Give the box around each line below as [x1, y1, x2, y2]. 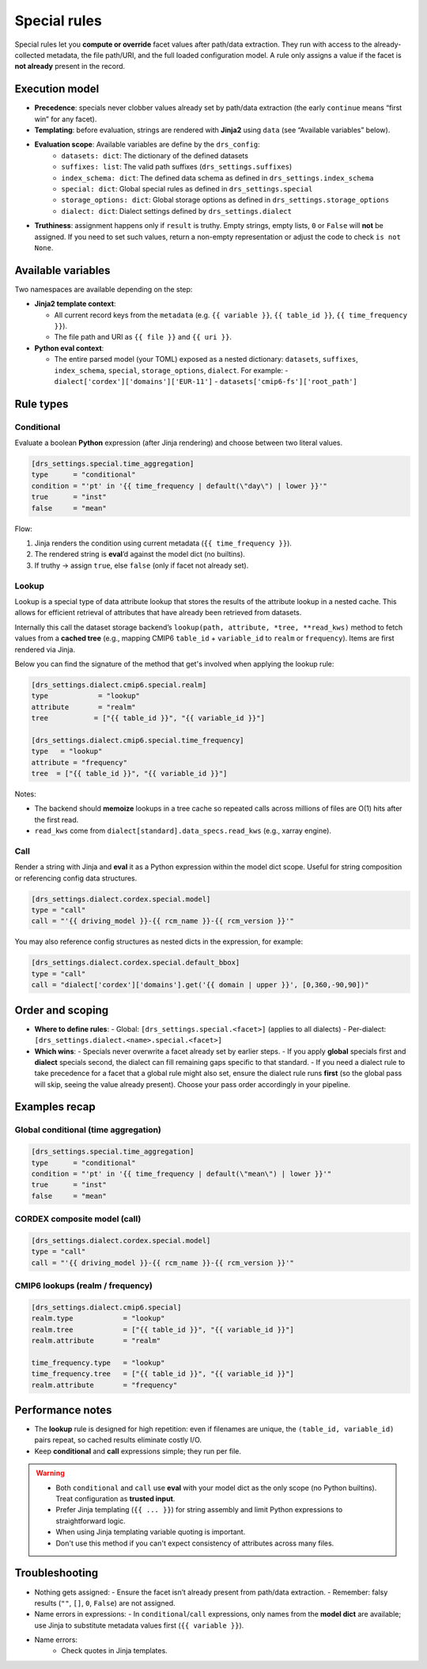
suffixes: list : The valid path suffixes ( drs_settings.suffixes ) [61, 162, 293, 172]
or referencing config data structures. [14, 873, 138, 883]
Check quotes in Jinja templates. [61, 1646, 168, 1656]
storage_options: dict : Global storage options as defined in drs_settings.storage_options [61, 195, 390, 205]
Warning [36, 1469, 65, 1478]
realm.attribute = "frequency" [31, 1380, 178, 1390]
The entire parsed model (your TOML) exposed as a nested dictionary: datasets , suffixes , [54, 355, 359, 364]
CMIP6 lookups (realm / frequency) [14, 1280, 153, 1291]
